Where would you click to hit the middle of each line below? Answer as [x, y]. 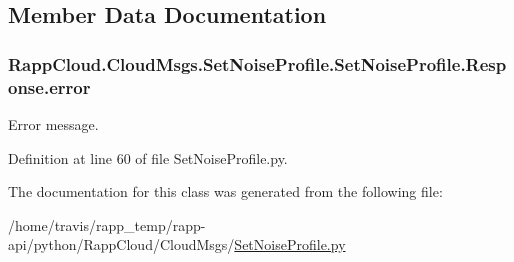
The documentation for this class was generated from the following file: [225, 191]
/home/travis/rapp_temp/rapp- [107, 224]
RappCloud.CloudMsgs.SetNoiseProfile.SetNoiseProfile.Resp [257, 63]
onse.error [49, 86]
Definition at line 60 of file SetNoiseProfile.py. [148, 157]
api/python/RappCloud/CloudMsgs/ [121, 244]
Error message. [53, 123]
